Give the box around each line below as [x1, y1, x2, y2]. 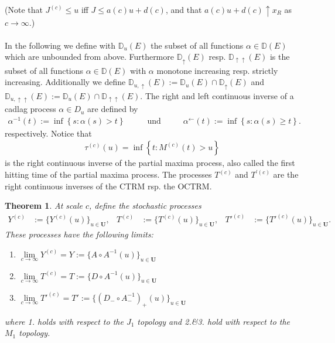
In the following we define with [5, 39, 115, 51]
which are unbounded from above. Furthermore [5, 50, 174, 63]
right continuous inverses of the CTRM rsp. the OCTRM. [5, 179, 212, 192]
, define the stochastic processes [89, 199, 201, 212]
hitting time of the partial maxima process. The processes [5, 168, 212, 181]
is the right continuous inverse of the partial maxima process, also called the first [5, 157, 295, 169]
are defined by [87, 103, 138, 115]
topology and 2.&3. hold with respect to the [137, 315, 290, 327]
